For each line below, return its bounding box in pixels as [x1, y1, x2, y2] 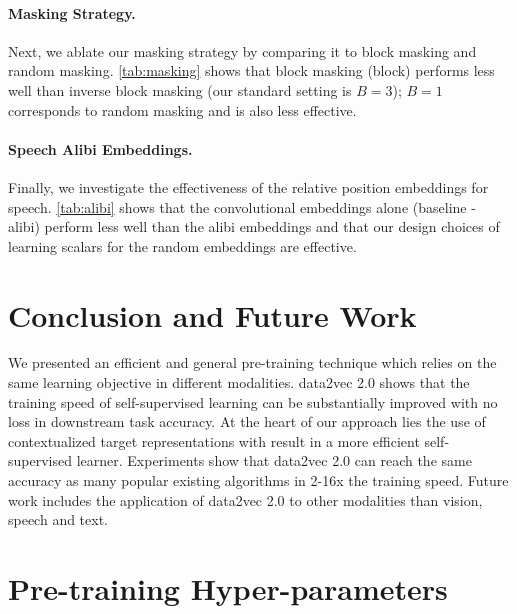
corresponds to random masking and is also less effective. [8, 99, 357, 120]
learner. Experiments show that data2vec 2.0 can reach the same [76, 450, 472, 471]
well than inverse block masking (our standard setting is [8, 79, 352, 100]
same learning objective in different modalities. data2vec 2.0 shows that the [8, 372, 470, 393]
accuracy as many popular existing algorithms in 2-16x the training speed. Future [8, 470, 509, 491]
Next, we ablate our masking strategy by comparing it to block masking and [8, 40, 477, 61]
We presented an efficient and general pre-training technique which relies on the [8, 352, 497, 373]
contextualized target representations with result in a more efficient [8, 430, 420, 451]
